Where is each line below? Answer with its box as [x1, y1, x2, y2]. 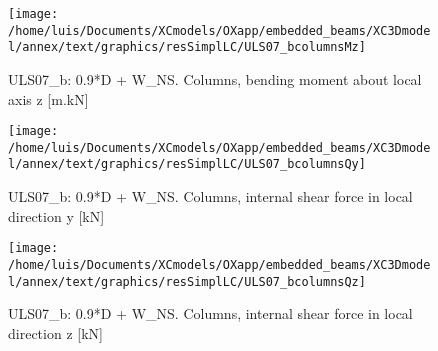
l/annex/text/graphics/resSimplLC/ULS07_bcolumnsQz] [8, 274, 366, 289]
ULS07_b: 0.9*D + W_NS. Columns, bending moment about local [8, 68, 422, 89]
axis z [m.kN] [8, 88, 89, 109]
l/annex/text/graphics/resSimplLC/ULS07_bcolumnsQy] [8, 157, 366, 172]
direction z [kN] [8, 322, 103, 343]
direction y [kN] [8, 205, 105, 226]
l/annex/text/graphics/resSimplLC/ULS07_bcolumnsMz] [8, 40, 366, 55]
